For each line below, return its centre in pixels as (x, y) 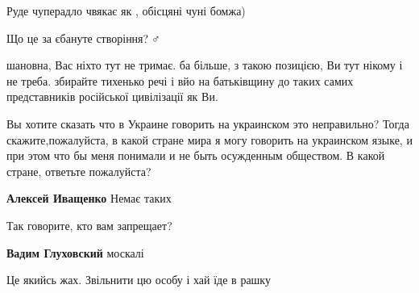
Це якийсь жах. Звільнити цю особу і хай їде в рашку (139, 280)
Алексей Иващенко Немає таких (89, 198)
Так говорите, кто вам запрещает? (89, 225)
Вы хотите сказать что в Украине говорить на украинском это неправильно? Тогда (208, 123)
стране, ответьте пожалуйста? (79, 171)
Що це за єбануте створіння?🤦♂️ (83, 38)
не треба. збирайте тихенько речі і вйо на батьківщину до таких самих (180, 80)
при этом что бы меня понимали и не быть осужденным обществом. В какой (196, 155)
